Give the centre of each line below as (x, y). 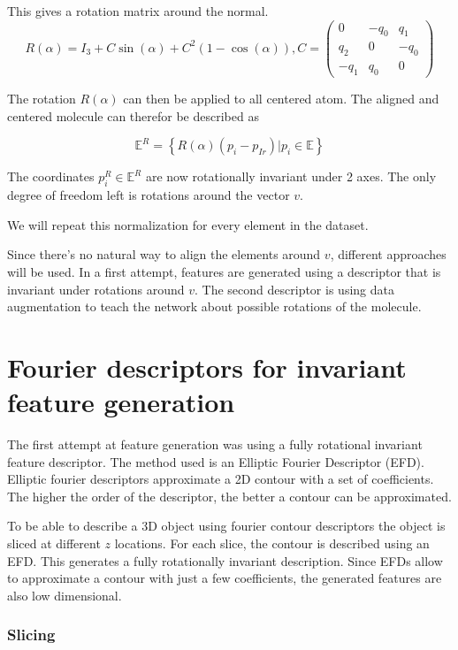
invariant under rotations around (96, 289)
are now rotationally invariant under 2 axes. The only (291, 176)
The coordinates (51, 176)
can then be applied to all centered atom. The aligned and (281, 99)
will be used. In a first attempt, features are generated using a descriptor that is (224, 271)
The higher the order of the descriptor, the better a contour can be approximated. (229, 496)
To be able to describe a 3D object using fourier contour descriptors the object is (226, 526)
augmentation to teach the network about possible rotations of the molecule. (214, 306)
